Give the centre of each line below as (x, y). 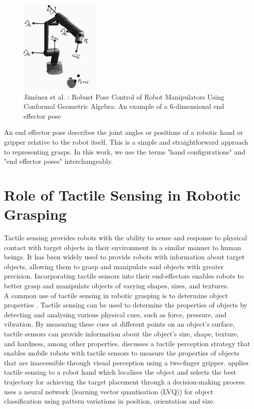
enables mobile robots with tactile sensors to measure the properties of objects (122, 353)
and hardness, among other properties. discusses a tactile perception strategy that (127, 343)
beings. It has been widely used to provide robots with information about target (124, 257)
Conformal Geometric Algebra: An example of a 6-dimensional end (124, 106)
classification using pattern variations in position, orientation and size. (110, 401)
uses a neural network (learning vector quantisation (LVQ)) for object (109, 391)
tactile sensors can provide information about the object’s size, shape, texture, (121, 333)
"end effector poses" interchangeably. (59, 161)
